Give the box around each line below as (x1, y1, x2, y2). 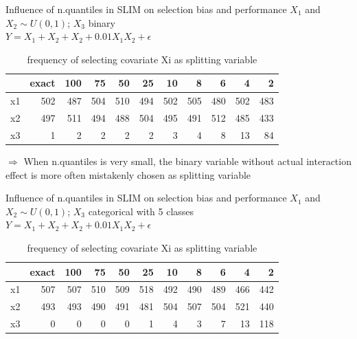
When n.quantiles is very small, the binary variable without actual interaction (23, 154, 352, 168)
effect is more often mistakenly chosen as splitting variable (5, 167, 251, 182)
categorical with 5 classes (88, 204, 194, 218)
